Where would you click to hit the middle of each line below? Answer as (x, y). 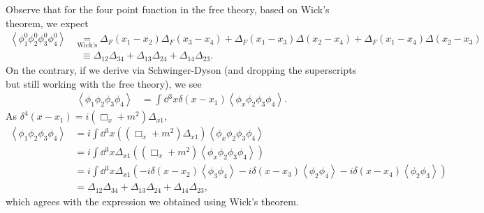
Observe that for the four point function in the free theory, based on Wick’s (168, 9)
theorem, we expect (47, 23)
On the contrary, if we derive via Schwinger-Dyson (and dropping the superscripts (181, 69)
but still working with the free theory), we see (104, 83)
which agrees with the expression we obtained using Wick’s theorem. (152, 201)
